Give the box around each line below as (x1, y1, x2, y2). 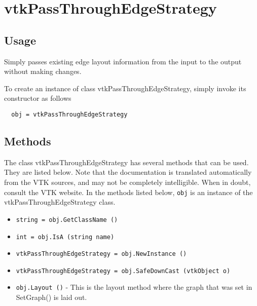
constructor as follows (4, 93, 71, 103)
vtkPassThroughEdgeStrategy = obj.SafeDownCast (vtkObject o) (16, 267, 231, 275)
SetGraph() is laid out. (16, 292, 87, 302)
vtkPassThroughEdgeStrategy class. (4, 197, 116, 207)
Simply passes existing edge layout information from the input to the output (4, 56, 242, 66)
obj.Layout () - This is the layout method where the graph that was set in (16, 282, 252, 292)
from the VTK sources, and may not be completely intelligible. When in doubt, (4, 177, 251, 187)
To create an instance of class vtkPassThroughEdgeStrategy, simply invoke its (4, 83, 246, 93)
